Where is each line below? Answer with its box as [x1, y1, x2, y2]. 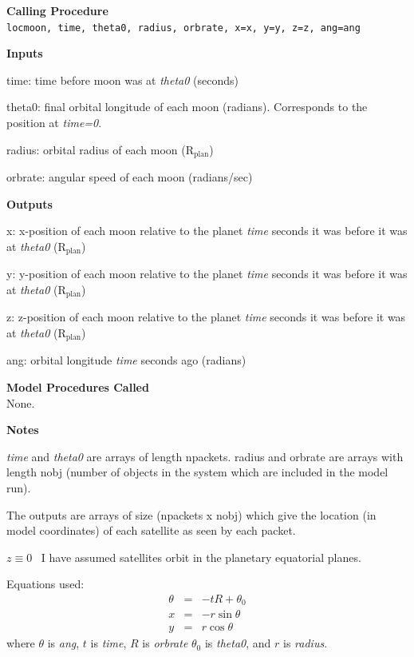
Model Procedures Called [6, 379, 149, 395]
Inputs [6, 45, 43, 62]
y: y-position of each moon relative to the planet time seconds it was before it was [6, 265, 408, 282]
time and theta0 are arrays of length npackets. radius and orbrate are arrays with [6, 448, 404, 464]
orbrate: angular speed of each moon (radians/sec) [6, 169, 253, 185]
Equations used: [6, 575, 85, 592]
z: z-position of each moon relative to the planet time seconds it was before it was [6, 309, 406, 325]
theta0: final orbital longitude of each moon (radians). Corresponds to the [6, 98, 368, 115]
